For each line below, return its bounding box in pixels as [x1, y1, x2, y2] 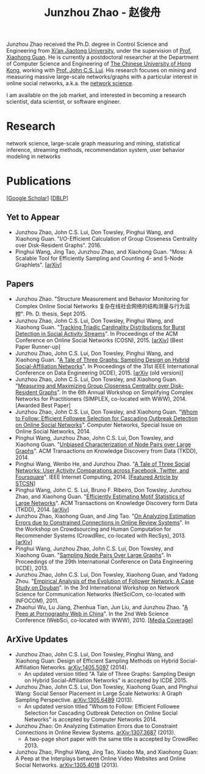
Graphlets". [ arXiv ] [15, 261, 62, 268]
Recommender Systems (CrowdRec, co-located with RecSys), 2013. [15, 531, 186, 539]
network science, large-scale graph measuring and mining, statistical [6, 140, 181, 147]
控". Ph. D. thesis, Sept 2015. [15, 310, 87, 317]
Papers [6, 279, 34, 289]
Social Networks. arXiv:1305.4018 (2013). [15, 761, 119, 768]
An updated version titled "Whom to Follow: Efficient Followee [24, 702, 180, 710]
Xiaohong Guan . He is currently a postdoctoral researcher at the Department [6, 53, 199, 61]
